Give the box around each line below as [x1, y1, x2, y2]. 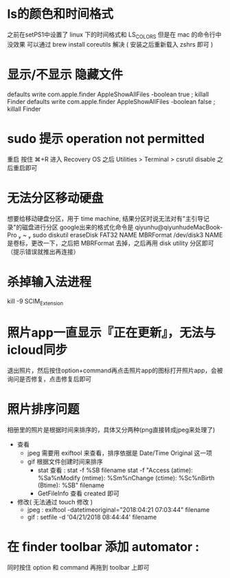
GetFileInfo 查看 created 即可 [37, 489, 120, 497]
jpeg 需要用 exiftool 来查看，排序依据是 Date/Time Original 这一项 [27, 449, 213, 458]
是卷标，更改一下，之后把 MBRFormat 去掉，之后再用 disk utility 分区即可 [7, 239, 214, 247]
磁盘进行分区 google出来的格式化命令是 [21, 223, 134, 231]
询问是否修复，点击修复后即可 [7, 375, 91, 383]
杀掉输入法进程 [7, 274, 92, 290]
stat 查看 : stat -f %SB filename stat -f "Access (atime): [37, 466, 194, 475]
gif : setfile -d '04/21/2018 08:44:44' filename [27, 513, 157, 522]
